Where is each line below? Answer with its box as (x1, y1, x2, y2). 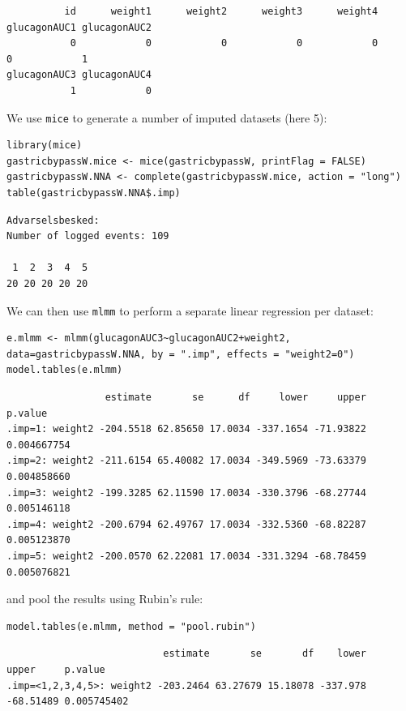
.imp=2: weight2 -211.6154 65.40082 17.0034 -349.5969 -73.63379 (6, 455, 366, 467)
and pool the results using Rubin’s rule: (6, 590, 203, 607)
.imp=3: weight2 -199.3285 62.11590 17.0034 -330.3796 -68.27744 (6, 486, 366, 499)
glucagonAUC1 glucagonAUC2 (6, 21, 152, 33)
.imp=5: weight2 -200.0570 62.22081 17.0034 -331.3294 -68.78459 (6, 550, 366, 562)
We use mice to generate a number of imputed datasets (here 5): (6, 109, 327, 126)
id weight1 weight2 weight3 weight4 (64, 6, 378, 17)
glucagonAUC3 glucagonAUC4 (6, 69, 152, 81)
